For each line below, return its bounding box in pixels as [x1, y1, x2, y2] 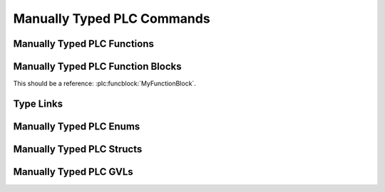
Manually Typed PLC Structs [13, 143, 143, 155]
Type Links [13, 97, 63, 110]
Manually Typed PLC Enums [13, 120, 140, 132]
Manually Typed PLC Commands [13, 11, 210, 26]
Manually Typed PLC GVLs [13, 166, 133, 178]
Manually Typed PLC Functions [13, 38, 155, 50]
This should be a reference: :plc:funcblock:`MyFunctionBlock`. [13, 79, 196, 88]
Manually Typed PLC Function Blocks [13, 60, 182, 73]
